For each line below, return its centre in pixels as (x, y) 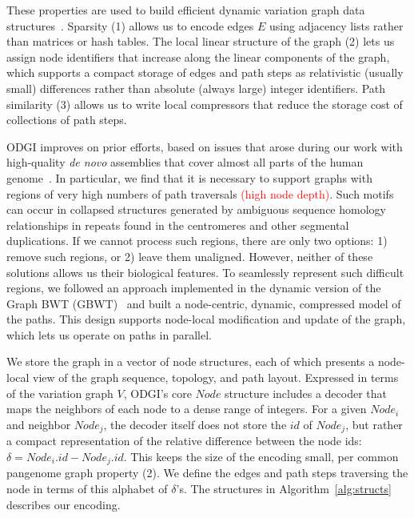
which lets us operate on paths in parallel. (109, 334)
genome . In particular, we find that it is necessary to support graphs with (189, 177)
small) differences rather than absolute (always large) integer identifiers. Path (196, 88)
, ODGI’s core (157, 393)
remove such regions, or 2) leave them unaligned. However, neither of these (190, 256)
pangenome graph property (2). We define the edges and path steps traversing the (207, 473)
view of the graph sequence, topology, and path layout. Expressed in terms (216, 377)
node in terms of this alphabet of (87, 488)
